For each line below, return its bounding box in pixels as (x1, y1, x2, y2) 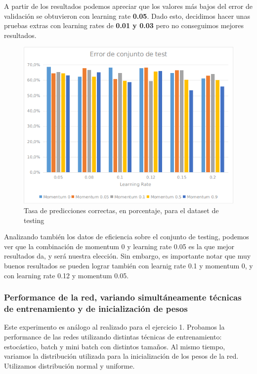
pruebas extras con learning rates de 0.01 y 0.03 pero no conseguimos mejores (4, 20, 244, 31)
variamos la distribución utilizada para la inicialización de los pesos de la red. (4, 351, 239, 361)
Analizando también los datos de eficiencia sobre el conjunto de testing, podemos (4, 231, 249, 242)
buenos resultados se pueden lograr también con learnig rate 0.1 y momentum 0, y (4, 261, 253, 271)
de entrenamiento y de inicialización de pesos (4, 302, 188, 315)
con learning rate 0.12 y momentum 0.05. (4, 270, 129, 280)
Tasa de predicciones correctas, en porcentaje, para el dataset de (24, 205, 219, 216)
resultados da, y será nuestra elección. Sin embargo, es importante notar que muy (4, 251, 251, 261)
